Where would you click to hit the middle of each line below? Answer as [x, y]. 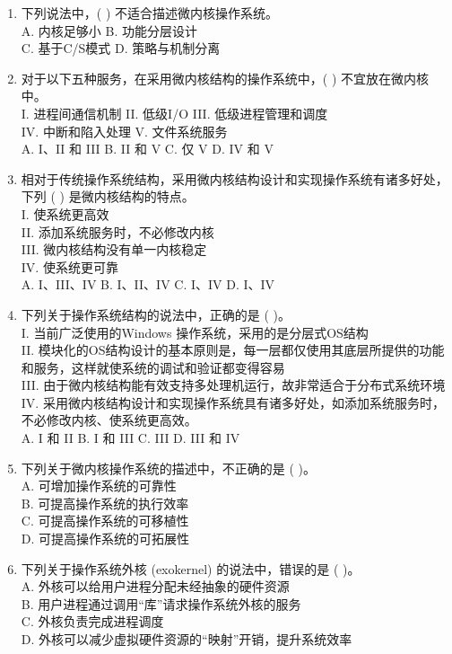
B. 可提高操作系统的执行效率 [105, 503]
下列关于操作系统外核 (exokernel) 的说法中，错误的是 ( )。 [191, 568]
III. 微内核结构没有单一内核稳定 [114, 249]
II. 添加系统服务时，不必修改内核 [117, 231]
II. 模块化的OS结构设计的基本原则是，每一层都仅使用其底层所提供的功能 [233, 350]
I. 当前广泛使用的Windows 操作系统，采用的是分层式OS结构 [195, 332]
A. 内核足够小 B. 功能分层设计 [109, 30]
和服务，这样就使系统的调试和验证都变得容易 [153, 367]
